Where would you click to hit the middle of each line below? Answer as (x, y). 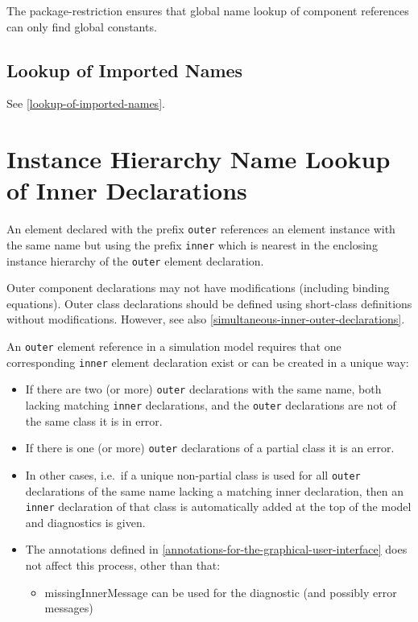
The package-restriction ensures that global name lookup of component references (208, 10)
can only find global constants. (82, 26)
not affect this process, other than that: (123, 565)
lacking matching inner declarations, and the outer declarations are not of (211, 405)
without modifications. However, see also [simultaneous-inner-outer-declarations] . (206, 319)
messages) (69, 608)
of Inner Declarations (127, 190)
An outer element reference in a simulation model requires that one (174, 346)
